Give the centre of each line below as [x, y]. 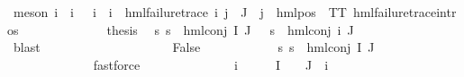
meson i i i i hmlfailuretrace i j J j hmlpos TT [180, 12]
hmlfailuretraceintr [405, 12]
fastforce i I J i [211, 64]
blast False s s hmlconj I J [194, 47]
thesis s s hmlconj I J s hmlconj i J [230, 29]
